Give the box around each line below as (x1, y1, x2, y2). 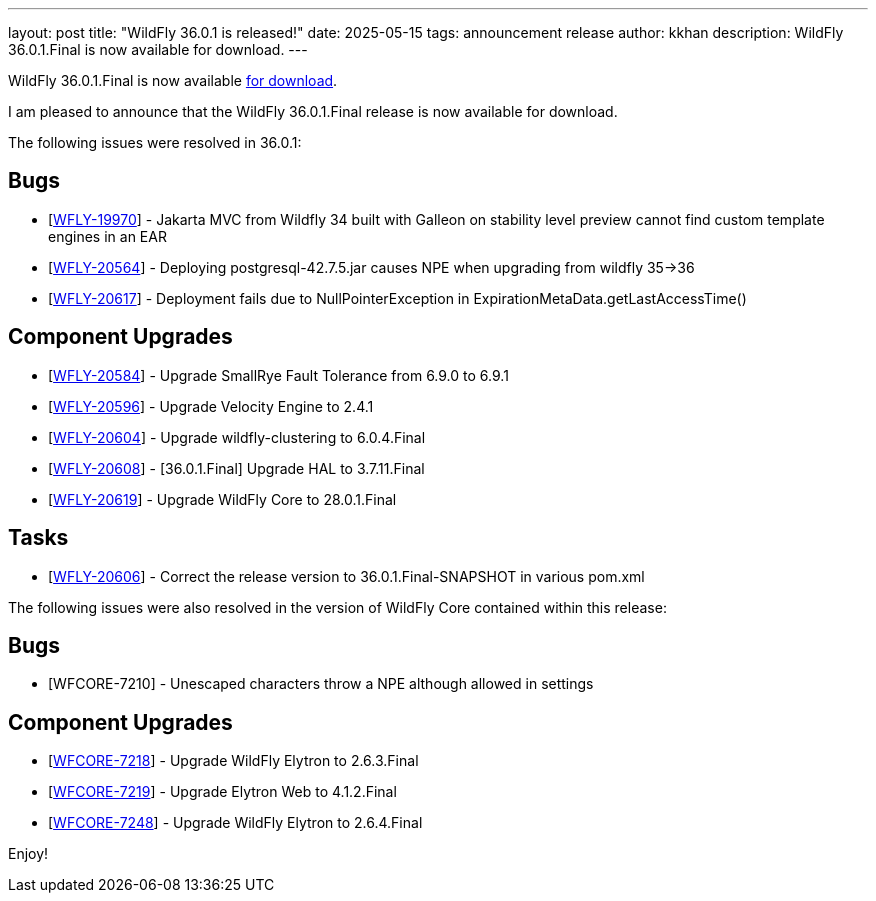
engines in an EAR (48, 227, 167, 245)
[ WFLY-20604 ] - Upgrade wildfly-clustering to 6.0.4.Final (48, 428, 426, 446)
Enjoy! (8, 845, 49, 863)
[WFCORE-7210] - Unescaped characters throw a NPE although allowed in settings (48, 675, 594, 693)
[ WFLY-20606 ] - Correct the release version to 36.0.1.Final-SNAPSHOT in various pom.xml (48, 567, 645, 585)
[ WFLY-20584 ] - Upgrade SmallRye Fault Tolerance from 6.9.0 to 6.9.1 (48, 366, 509, 384)
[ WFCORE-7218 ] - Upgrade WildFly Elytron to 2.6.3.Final (48, 752, 419, 770)
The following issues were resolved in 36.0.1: (8, 134, 302, 151)
